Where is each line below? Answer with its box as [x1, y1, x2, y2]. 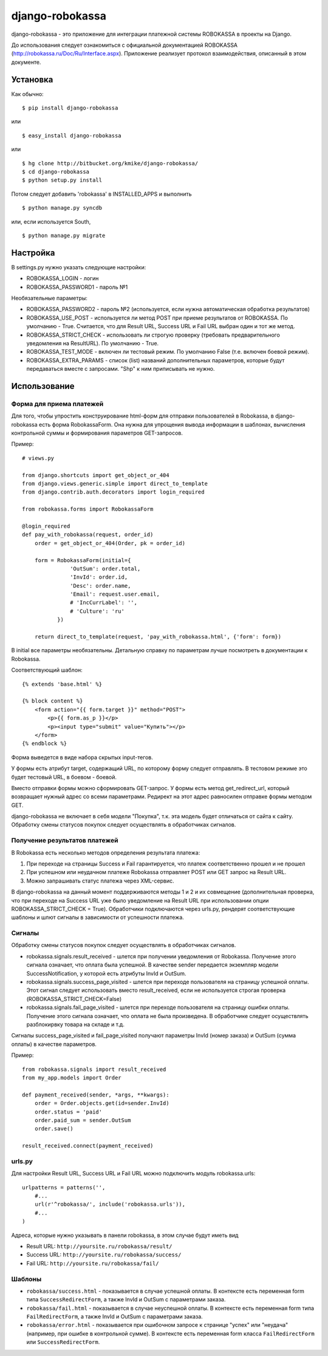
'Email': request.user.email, [70, 591, 160, 598]
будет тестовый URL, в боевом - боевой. [11, 773, 117, 780]
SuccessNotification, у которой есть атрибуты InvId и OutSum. [26, 969, 186, 977]
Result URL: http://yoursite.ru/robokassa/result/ [26, 1242, 173, 1250]
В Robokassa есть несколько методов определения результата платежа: [11, 848, 200, 856]
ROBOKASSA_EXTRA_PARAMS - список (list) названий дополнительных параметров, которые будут [26, 356, 285, 364]
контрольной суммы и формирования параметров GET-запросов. [11, 429, 183, 437]
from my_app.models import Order [22, 1074, 121, 1081]
